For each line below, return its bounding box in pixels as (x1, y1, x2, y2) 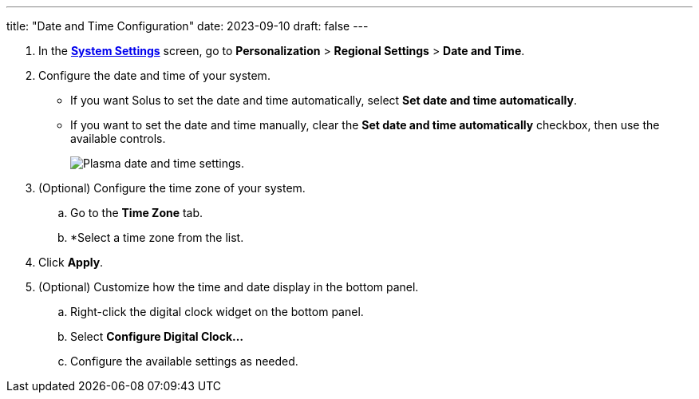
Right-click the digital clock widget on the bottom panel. (70, 305, 364, 318)
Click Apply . (38, 255, 104, 269)
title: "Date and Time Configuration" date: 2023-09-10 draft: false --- (6, 19, 369, 33)
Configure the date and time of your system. (38, 69, 271, 82)
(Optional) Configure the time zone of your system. (38, 181, 306, 195)
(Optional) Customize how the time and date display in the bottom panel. (38, 280, 419, 294)
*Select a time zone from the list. (70, 231, 244, 244)
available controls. (70, 132, 166, 145)
